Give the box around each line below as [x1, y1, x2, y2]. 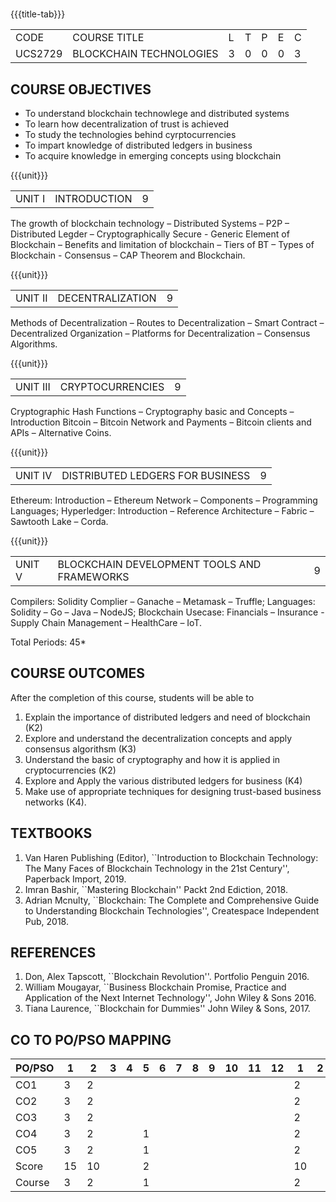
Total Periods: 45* [10, 636, 87, 648]
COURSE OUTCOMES [10, 665, 146, 682]
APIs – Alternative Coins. [10, 427, 112, 438]
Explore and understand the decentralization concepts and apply [24, 732, 293, 744]
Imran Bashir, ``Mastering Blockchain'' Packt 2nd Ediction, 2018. [24, 883, 288, 895]
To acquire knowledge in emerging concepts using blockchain [24, 150, 282, 162]
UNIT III [15, 380, 51, 393]
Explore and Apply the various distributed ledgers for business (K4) [24, 774, 303, 787]
